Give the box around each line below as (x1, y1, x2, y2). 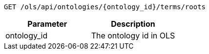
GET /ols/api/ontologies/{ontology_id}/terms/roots (4, 3, 206, 11)
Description (111, 19, 155, 29)
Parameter (27, 19, 67, 29)
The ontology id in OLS (91, 31, 175, 40)
